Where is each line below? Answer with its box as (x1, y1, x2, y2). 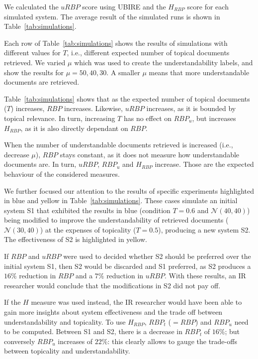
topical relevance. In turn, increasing (4, 113, 115, 123)
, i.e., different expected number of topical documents (67, 47, 230, 58)
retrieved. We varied (4, 57, 66, 67)
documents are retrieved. (4, 77, 80, 87)
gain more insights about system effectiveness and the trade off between (4, 307, 223, 317)
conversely (4, 336, 35, 346)
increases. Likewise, (64, 103, 123, 114)
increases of (58, 336, 93, 346)
